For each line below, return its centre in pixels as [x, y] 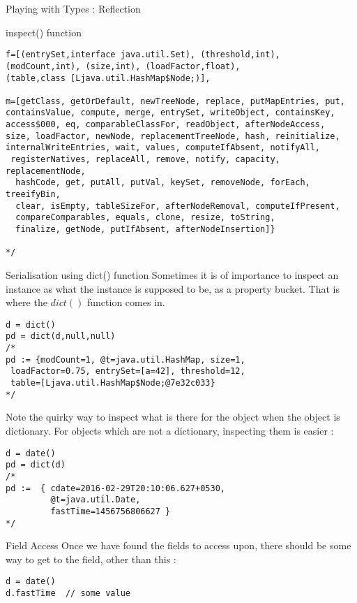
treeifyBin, [33, 195]
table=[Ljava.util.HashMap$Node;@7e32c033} [113, 383]
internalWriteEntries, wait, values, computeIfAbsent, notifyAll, [163, 148]
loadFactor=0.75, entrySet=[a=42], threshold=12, [128, 371]
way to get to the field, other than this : [91, 559]
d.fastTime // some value [68, 593]
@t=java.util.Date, [96, 500]
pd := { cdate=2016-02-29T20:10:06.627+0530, [115, 488]
